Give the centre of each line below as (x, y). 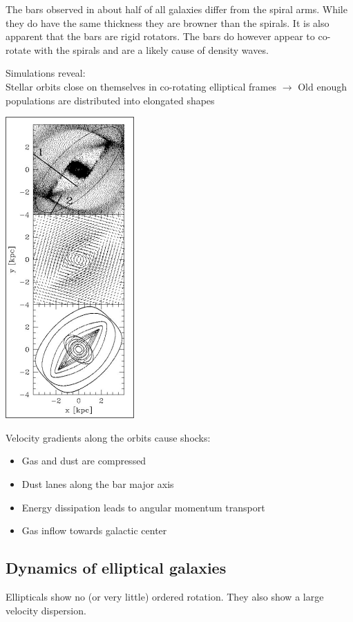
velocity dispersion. (46, 610)
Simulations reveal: (46, 73)
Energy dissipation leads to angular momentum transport (143, 507)
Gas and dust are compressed (84, 461)
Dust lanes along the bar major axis (98, 483)
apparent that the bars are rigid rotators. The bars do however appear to (160, 36)
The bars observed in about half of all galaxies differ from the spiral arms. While (176, 9)
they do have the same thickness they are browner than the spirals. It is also (168, 22)
